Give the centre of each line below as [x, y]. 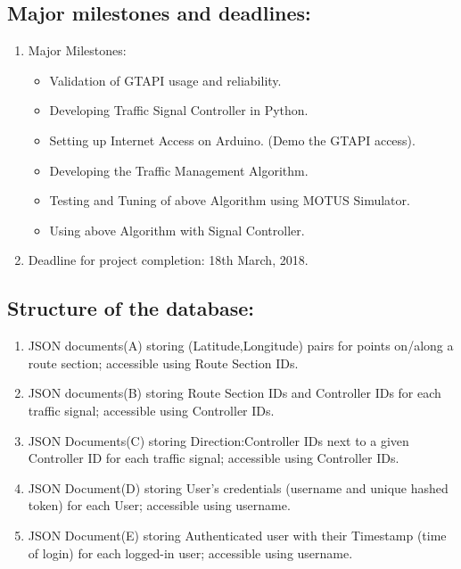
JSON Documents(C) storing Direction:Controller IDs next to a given [218, 440]
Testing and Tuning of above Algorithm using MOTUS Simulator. [230, 200]
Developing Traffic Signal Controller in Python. [179, 110]
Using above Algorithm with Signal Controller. [177, 230]
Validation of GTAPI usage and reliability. [165, 80]
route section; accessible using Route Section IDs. [163, 363]
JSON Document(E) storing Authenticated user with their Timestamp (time [237, 535]
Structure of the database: [131, 308]
